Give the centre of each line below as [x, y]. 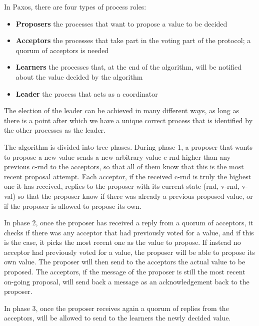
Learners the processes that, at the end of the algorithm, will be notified [129, 67]
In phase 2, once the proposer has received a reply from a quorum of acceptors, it [129, 223]
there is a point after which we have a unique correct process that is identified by [128, 120]
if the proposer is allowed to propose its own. [73, 206]
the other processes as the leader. [55, 130]
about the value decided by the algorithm [79, 76]
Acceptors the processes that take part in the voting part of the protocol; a [133, 40]
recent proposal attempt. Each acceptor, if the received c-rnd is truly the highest [128, 176]
